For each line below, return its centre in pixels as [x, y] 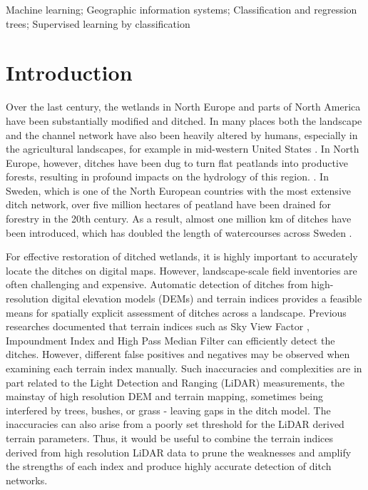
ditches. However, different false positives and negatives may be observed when [178, 354]
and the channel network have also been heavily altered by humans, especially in [182, 134]
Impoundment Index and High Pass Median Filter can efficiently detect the [170, 340]
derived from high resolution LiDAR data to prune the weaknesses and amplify [179, 452]
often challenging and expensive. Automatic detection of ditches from [157, 284]
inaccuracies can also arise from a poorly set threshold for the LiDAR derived [175, 424]
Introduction [69, 72]
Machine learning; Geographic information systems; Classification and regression [182, 9]
